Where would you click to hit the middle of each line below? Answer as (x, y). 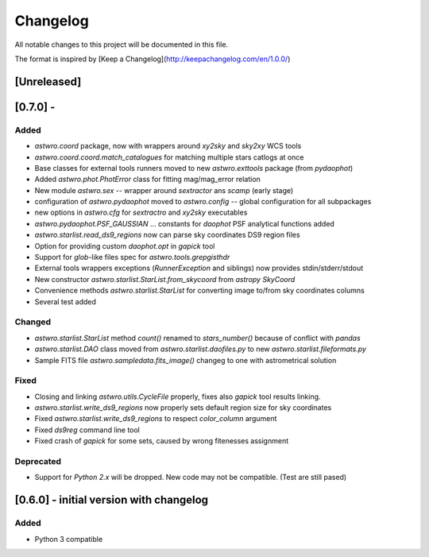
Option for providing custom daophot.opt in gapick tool (125, 246)
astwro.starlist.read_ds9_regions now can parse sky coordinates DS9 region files (168, 235)
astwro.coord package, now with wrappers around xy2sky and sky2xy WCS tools (168, 146)
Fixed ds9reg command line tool (87, 430)
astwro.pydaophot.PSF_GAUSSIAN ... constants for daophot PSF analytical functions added (185, 223)
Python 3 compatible (69, 539)
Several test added (66, 301)
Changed (33, 322)
